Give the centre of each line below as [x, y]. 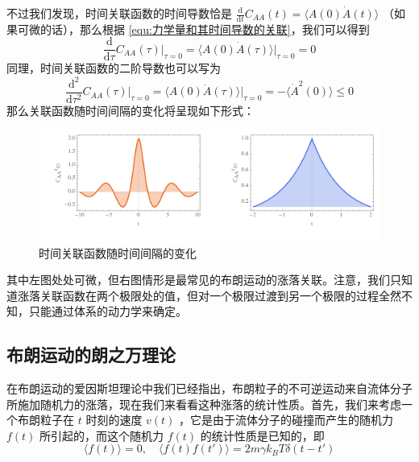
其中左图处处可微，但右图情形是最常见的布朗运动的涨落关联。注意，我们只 [204, 280]
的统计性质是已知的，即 [262, 435]
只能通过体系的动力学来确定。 [108, 311]
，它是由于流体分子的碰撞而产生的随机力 [286, 420]
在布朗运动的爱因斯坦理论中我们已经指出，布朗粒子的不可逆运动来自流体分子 [209, 388]
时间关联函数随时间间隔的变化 [118, 252]
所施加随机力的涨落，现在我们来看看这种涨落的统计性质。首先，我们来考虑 [204, 404]
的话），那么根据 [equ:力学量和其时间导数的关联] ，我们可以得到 [205, 29]
